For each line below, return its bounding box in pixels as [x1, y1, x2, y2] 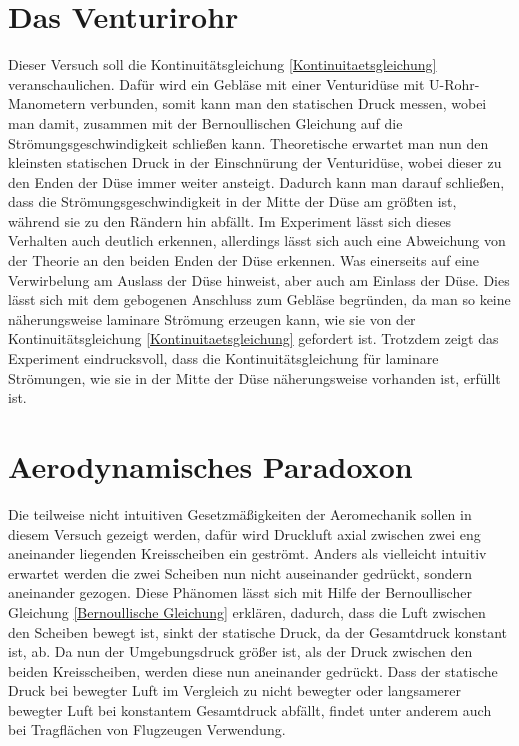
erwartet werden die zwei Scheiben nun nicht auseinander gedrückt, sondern [8, 562, 472, 583]
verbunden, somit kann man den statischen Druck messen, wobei [90, 93, 487, 114]
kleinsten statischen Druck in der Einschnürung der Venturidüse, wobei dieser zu [8, 152, 502, 173]
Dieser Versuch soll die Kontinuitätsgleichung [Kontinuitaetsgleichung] [8, 54, 437, 75]
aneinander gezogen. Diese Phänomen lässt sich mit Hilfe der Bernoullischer [8, 582, 472, 603]
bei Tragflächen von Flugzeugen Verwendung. [8, 719, 286, 740]
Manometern [8, 93, 86, 114]
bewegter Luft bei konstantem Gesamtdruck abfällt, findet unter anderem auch [8, 699, 492, 720]
